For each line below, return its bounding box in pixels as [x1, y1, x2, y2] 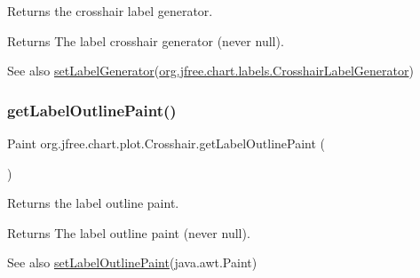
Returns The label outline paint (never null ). [7, 223, 250, 242]
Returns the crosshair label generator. [7, 2, 213, 20]
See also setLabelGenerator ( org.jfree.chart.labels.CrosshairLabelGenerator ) [7, 61, 414, 80]
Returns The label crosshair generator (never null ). [7, 31, 284, 50]
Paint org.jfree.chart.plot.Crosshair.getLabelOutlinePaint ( [7, 134, 326, 152]
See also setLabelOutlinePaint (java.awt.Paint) [7, 253, 258, 272]
